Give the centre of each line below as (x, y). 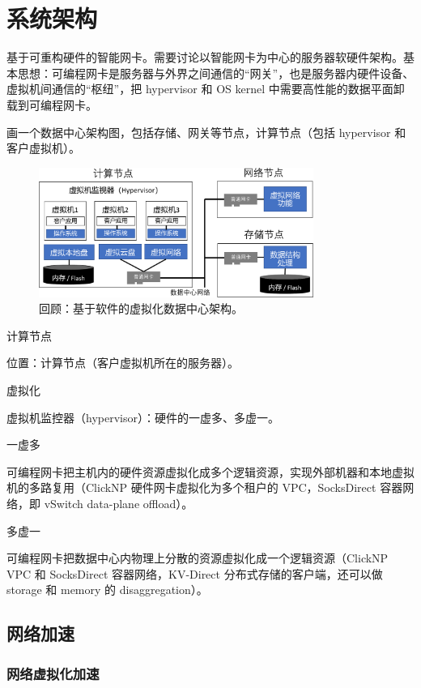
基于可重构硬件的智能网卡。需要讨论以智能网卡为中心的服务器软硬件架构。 (205, 57)
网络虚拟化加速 (53, 673)
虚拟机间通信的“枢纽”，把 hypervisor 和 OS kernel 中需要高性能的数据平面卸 (206, 89)
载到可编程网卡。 (52, 104)
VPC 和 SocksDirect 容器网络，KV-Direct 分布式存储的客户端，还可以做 (195, 573)
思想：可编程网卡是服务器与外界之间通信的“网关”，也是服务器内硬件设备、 (216, 73)
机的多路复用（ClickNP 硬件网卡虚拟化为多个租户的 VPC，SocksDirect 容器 (205, 487)
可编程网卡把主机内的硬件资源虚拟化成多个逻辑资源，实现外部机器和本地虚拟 (210, 471)
